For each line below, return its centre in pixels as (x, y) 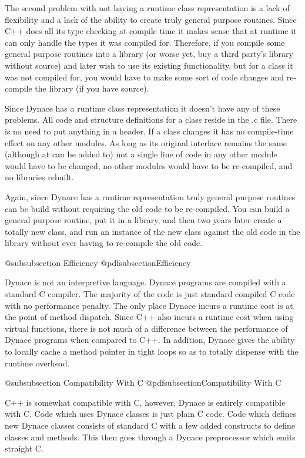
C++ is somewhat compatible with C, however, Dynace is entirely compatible (145, 402)
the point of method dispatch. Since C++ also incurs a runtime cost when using (149, 317)
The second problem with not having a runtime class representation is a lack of (147, 8)
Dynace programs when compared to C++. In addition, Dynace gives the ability (150, 340)
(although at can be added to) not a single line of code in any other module (141, 154)
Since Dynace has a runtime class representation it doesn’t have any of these (143, 108)
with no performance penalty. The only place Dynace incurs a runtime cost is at (149, 305)
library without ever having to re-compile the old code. (104, 243)
